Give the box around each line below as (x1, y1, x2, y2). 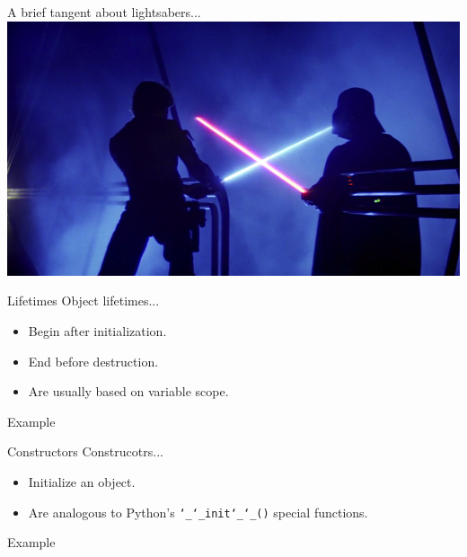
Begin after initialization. (28, 321, 167, 340)
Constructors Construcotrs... (7, 442, 163, 461)
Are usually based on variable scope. (28, 382, 229, 401)
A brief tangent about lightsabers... (7, 3, 201, 21)
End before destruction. (28, 351, 159, 370)
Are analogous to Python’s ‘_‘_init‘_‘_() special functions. (28, 502, 368, 521)
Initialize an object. (28, 472, 136, 491)
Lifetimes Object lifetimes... (7, 291, 160, 310)
